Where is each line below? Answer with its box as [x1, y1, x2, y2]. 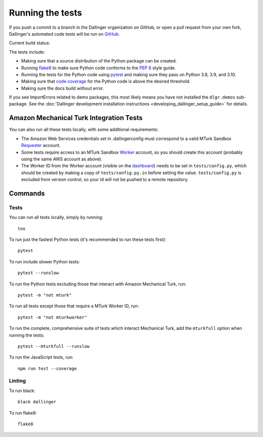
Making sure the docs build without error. [21, 85, 104, 91]
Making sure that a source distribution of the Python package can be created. [21, 58, 177, 64]
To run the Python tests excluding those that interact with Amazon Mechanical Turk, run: [9, 281, 187, 287]
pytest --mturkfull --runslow [18, 343, 90, 349]
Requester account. [21, 142, 61, 148]
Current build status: [9, 40, 51, 46]
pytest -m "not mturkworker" [18, 315, 87, 320]
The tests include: [9, 49, 45, 55]
